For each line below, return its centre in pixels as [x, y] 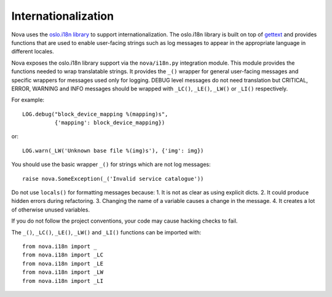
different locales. [33, 52]
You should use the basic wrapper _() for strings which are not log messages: [111, 164]
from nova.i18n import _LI [63, 281]
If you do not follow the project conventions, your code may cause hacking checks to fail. [124, 221]
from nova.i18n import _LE [63, 263]
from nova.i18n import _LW [63, 272]
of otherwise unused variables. [51, 210]
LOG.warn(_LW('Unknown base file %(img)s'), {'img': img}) [113, 150]
